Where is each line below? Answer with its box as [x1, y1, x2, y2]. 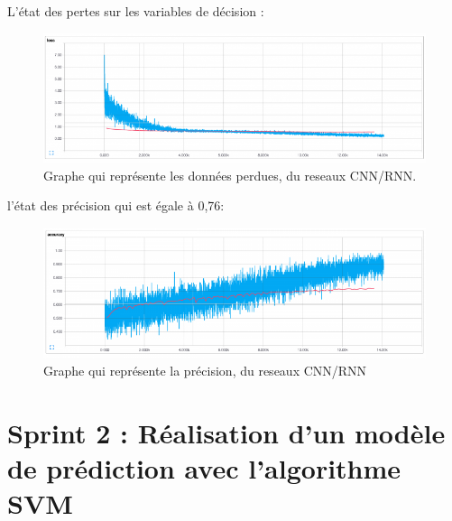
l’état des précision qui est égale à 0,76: [7, 196, 225, 215]
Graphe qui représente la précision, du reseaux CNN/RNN [43, 361, 367, 380]
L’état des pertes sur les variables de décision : [7, 2, 264, 20]
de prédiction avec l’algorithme [7, 450, 401, 487]
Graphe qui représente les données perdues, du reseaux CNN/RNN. [43, 165, 417, 184]
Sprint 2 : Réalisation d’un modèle [7, 414, 446, 451]
